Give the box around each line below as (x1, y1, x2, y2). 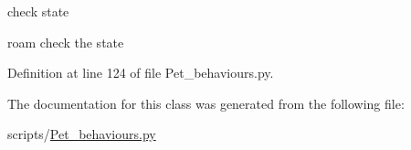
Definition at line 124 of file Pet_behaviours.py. (7, 63, 274, 82)
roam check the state (7, 32, 124, 51)
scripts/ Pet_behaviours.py (7, 124, 156, 144)
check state (7, 2, 69, 20)
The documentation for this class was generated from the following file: (7, 93, 405, 112)
